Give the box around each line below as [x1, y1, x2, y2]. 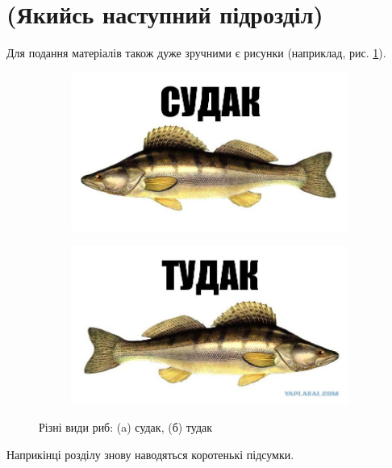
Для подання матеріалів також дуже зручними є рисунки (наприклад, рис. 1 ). [6, 44, 386, 61]
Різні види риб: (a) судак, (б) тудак [39, 419, 213, 436]
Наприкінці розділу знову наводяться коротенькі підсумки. [6, 445, 294, 462]
